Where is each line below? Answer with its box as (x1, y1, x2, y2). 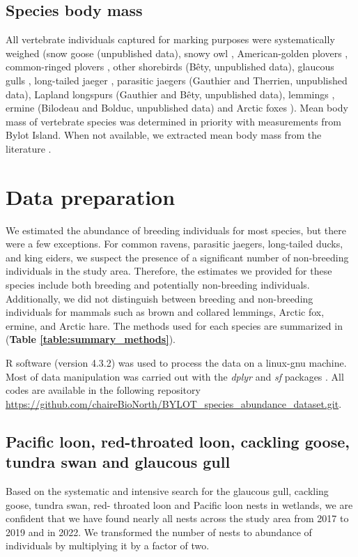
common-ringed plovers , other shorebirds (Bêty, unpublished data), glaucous (6, 59, 334, 74)
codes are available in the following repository (6, 383, 201, 397)
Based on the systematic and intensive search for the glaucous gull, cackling (6, 483, 329, 498)
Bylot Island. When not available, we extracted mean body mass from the (6, 128, 322, 142)
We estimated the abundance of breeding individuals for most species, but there (6, 222, 346, 237)
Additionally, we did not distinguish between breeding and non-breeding (6, 291, 313, 305)
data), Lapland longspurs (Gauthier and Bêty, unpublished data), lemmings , (6, 86, 335, 101)
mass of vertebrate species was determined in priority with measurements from (6, 114, 341, 128)
